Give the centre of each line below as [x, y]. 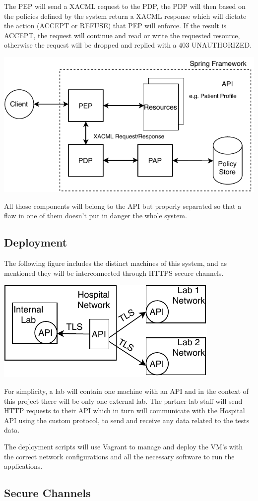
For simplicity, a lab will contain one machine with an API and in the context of [126, 391]
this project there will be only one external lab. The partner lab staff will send [123, 401]
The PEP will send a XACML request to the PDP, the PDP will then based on [125, 6]
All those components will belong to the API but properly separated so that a [123, 206]
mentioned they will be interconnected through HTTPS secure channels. [114, 273]
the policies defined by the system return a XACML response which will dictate [125, 16]
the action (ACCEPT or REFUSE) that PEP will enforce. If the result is [115, 26]
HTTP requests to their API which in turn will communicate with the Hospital [125, 410]
